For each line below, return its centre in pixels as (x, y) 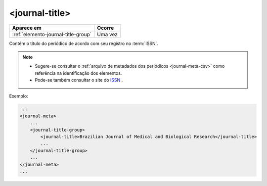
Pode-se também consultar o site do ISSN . (79, 80)
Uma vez (108, 34)
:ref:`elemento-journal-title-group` (52, 34)
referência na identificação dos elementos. (78, 73)
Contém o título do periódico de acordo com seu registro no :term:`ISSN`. (84, 43)
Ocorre (106, 28)
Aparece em (27, 28)
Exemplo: (19, 96)
